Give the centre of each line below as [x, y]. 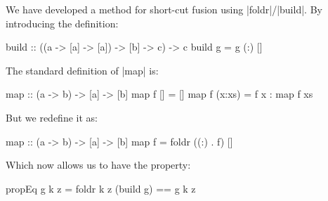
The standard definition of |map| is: [82, 70]
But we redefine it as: [52, 117]
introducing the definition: [62, 23]
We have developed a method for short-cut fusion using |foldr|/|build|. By [164, 9]
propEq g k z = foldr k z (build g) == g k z [101, 188]
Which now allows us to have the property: [98, 165]
